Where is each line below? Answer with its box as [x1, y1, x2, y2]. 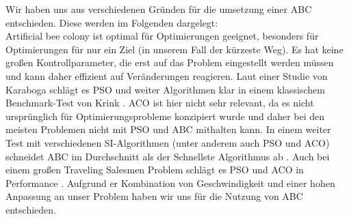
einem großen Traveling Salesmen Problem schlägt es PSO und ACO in [5, 162, 304, 177]
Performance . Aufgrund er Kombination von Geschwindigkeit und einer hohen [5, 175, 335, 190]
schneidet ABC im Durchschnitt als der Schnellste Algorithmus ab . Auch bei [5, 149, 330, 163]
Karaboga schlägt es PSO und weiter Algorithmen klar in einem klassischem [5, 82, 325, 96]
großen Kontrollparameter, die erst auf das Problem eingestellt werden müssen [5, 55, 334, 70]
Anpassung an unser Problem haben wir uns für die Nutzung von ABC [5, 189, 303, 203]
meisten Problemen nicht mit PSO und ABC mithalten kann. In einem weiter [5, 122, 331, 136]
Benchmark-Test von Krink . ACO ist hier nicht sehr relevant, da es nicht [5, 96, 314, 110]
